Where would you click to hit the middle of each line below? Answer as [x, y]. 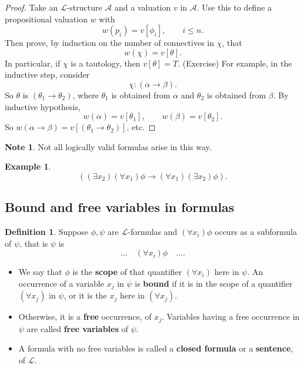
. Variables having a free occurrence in [230, 316]
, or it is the [85, 295]
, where [86, 95]
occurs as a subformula [256, 232]
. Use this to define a [234, 7]
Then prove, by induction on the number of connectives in [110, 43]
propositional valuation [46, 19]
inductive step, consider [47, 74]
